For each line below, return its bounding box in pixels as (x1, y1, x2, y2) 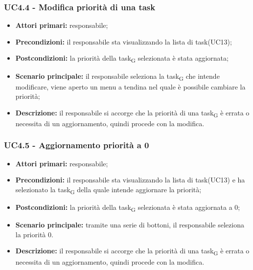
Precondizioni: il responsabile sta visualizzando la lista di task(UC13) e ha (15, 175, 245, 185)
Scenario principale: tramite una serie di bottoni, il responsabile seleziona (15, 220, 244, 230)
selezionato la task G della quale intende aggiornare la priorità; (15, 184, 202, 196)
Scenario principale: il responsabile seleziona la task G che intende (15, 70, 220, 82)
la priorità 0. (15, 229, 53, 239)
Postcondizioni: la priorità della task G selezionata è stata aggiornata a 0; (15, 202, 240, 213)
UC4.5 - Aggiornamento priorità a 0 (4, 139, 149, 151)
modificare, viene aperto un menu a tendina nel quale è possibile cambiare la (15, 81, 246, 91)
